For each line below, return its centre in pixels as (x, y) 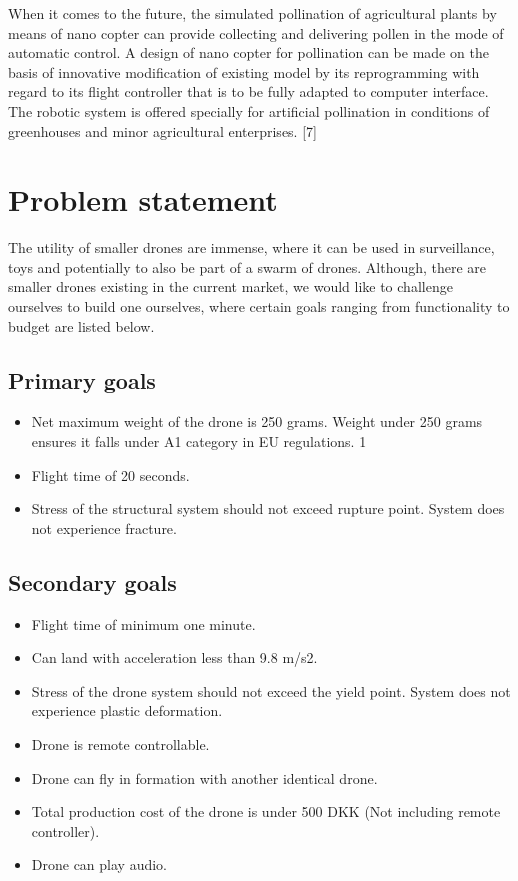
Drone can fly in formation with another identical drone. (204, 777)
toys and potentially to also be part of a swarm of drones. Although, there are (247, 266)
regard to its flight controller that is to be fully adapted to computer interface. (248, 91)
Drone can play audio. (99, 864)
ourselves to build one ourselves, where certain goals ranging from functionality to (259, 306)
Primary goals (82, 379)
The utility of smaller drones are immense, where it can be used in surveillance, (251, 247)
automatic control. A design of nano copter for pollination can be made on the (248, 52)
